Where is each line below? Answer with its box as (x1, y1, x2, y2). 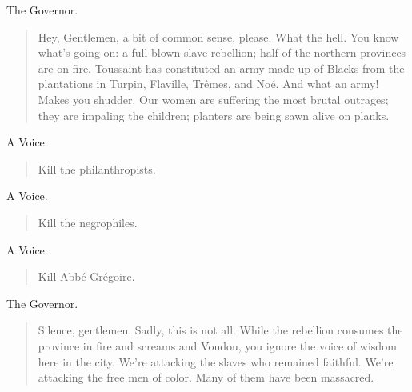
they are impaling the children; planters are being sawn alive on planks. (38, 106, 390, 123)
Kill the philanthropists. (38, 160, 156, 177)
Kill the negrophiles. (38, 214, 138, 230)
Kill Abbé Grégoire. (38, 268, 135, 285)
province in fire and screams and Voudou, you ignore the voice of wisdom (38, 337, 397, 354)
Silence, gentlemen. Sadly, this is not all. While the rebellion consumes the (38, 322, 403, 338)
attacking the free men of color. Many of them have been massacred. (38, 369, 374, 386)
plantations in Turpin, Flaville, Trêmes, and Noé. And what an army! (38, 75, 379, 92)
